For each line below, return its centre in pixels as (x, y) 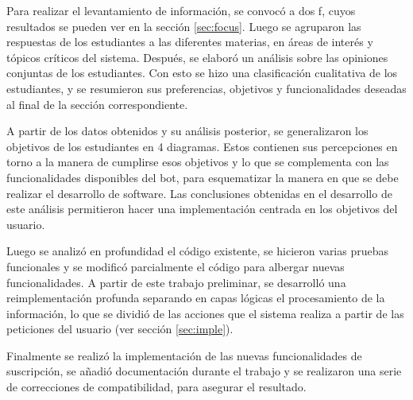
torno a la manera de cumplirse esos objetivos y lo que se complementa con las (198, 162)
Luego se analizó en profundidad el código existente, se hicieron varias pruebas (198, 251)
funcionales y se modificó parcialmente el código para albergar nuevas (176, 266)
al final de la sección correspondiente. (97, 104)
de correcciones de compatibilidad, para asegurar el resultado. (156, 387)
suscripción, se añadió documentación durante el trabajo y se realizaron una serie (204, 371)
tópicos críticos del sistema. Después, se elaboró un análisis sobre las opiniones (197, 57)
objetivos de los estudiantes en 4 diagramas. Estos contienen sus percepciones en (202, 146)
